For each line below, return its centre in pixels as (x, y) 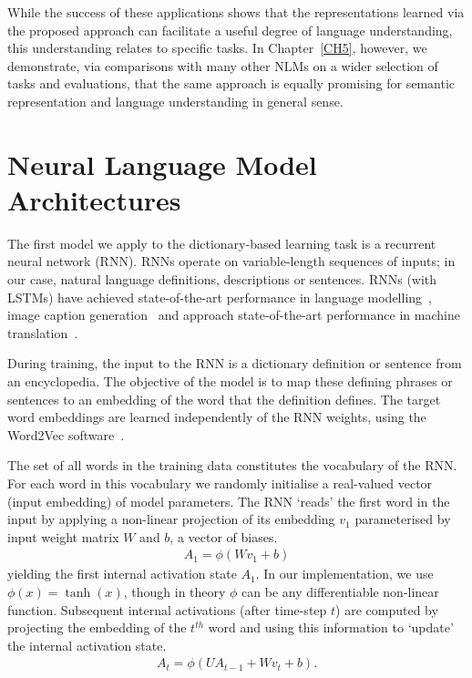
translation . (43, 332)
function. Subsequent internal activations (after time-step (167, 609)
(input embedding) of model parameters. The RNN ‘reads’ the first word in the (229, 501)
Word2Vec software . (66, 434)
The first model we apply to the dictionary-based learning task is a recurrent (222, 243)
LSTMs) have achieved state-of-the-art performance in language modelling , (220, 297)
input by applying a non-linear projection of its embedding (171, 519)
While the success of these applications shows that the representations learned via (236, 12)
